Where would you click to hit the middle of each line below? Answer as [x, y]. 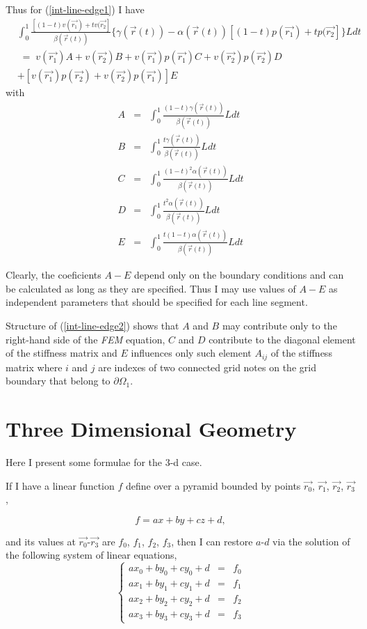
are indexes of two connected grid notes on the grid [207, 367]
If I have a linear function [60, 485]
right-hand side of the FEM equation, [85, 339]
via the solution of [311, 541]
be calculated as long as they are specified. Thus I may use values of [151, 288]
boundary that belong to [58, 381]
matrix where [34, 367]
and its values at [41, 541]
